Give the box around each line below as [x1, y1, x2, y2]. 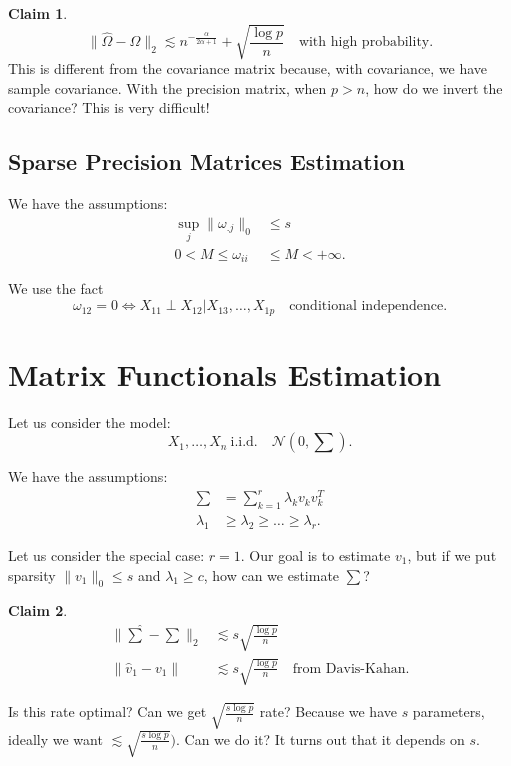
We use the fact [8, 278, 104, 299]
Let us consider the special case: [8, 544, 205, 565]
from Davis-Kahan [292, 661, 406, 676]
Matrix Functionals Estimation [8, 353, 442, 394]
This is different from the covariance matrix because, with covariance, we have [8, 58, 488, 79]
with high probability [298, 35, 430, 50]
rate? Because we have [259, 701, 397, 722]
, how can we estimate [203, 564, 340, 585]
